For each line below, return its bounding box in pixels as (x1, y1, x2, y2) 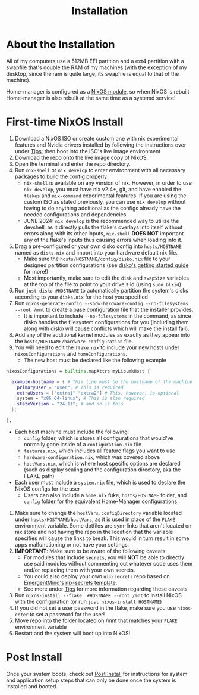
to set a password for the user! (29, 610, 105, 618)
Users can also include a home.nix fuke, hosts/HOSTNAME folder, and (23, 491, 187, 498)
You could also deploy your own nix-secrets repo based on (23, 572, 170, 579)
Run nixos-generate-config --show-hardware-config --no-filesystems (14, 299, 188, 306)
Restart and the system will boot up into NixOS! (14, 629, 131, 637)
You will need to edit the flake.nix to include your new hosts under (14, 344, 180, 351)
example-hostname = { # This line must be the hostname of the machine (11, 378, 193, 385)
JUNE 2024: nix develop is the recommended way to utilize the (23, 217, 179, 224)
